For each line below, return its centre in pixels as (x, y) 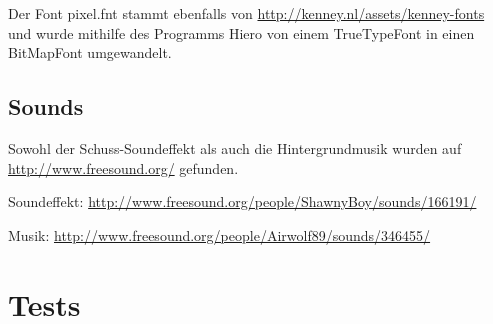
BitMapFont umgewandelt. (90, 52)
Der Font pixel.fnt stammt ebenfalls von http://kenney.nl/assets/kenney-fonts (246, 13)
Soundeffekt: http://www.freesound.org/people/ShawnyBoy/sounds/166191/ (242, 201)
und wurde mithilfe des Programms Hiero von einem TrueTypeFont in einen (241, 32)
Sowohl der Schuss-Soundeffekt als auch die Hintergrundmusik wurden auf (235, 147)
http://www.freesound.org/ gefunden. (123, 167)
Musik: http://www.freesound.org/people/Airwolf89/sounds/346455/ (219, 234)
